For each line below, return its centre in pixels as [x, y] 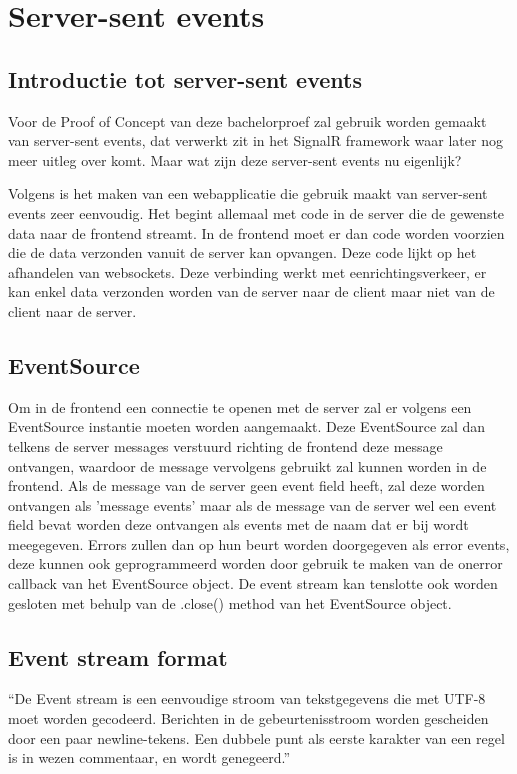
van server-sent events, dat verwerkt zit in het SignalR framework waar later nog [255, 140]
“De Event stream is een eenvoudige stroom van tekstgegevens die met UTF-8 [247, 698]
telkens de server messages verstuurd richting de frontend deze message [225, 445]
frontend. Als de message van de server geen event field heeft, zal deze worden [246, 485]
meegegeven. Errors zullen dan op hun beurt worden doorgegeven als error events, [259, 543]
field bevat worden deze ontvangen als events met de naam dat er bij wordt [238, 524]
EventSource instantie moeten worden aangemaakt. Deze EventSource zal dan [247, 426]
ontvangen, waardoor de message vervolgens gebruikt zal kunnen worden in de [247, 465]
